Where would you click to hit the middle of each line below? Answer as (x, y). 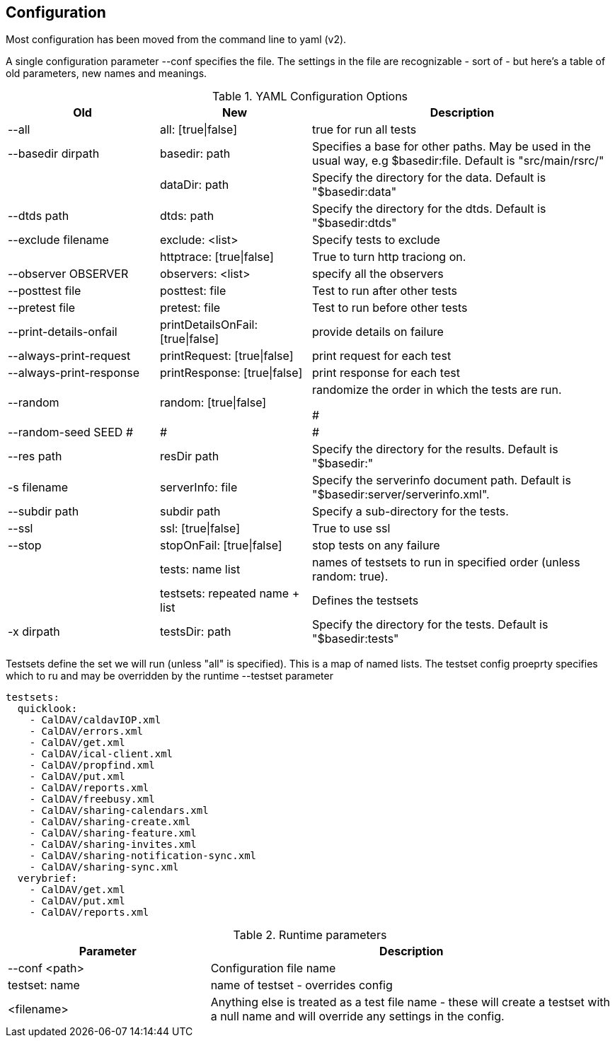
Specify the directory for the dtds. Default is (429, 209)
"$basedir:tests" (356, 639)
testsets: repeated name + (230, 594)
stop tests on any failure (376, 546)
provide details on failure (378, 332)
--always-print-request (69, 356)
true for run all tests (364, 130)
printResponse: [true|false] (231, 373)
